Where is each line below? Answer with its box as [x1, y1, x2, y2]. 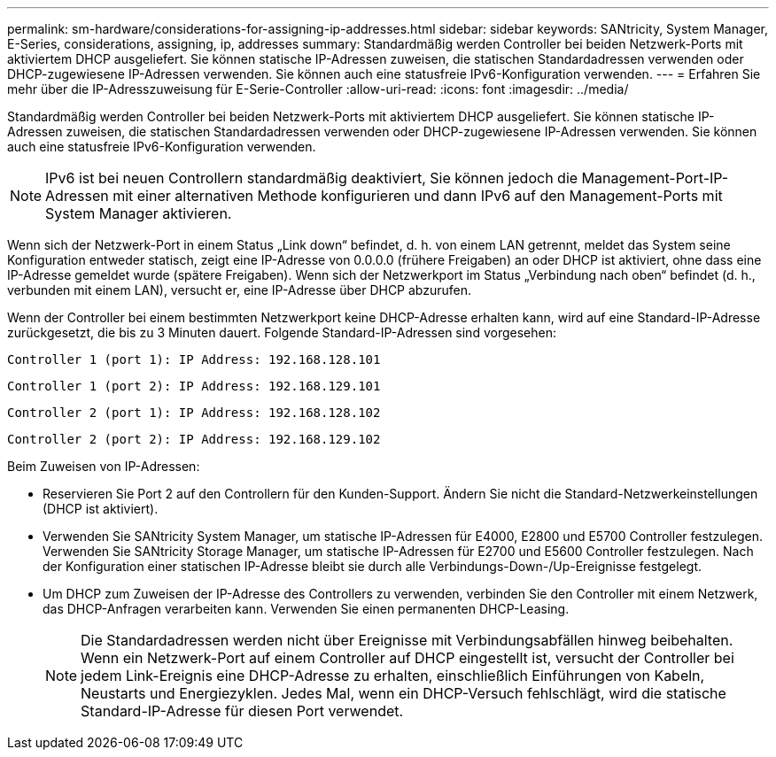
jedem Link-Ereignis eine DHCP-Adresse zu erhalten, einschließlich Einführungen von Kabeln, [81, 667, 705, 684]
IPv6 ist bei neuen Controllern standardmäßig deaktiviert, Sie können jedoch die [45, 169, 578, 187]
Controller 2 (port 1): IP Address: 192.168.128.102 [7, 406, 381, 420]
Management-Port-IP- [581, 169, 729, 187]
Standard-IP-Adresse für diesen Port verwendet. [81, 702, 404, 720]
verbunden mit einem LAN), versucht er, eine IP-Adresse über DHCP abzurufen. [7, 282, 472, 297]
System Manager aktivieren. [45, 205, 232, 222]
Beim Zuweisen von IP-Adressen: [7, 459, 200, 474]
